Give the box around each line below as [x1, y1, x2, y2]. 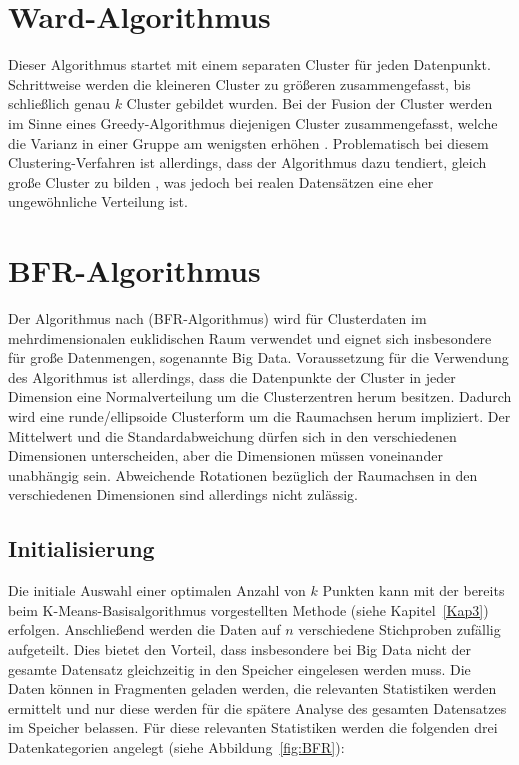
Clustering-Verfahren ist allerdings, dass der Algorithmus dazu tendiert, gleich [8, 152, 487, 173]
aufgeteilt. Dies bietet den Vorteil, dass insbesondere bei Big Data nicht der [8, 638, 472, 659]
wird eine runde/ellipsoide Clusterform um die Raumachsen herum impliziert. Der [8, 405, 511, 426]
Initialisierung [8, 533, 155, 564]
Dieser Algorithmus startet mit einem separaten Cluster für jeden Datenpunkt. [8, 54, 491, 75]
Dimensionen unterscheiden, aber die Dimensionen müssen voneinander [8, 445, 443, 466]
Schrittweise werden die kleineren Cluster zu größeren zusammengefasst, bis [8, 73, 471, 94]
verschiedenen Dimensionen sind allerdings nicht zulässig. [8, 484, 358, 505]
